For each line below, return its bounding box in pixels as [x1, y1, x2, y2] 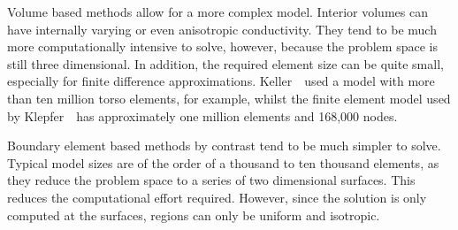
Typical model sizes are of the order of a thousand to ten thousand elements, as [7, 153, 439, 172]
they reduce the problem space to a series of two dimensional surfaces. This [7, 171, 416, 189]
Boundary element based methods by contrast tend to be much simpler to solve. [7, 136, 441, 155]
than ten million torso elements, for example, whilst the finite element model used [7, 88, 451, 107]
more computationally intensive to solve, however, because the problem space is [7, 37, 438, 56]
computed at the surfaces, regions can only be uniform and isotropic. [7, 205, 380, 224]
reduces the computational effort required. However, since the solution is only [7, 188, 427, 206]
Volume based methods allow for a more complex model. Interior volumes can [7, 3, 428, 20]
